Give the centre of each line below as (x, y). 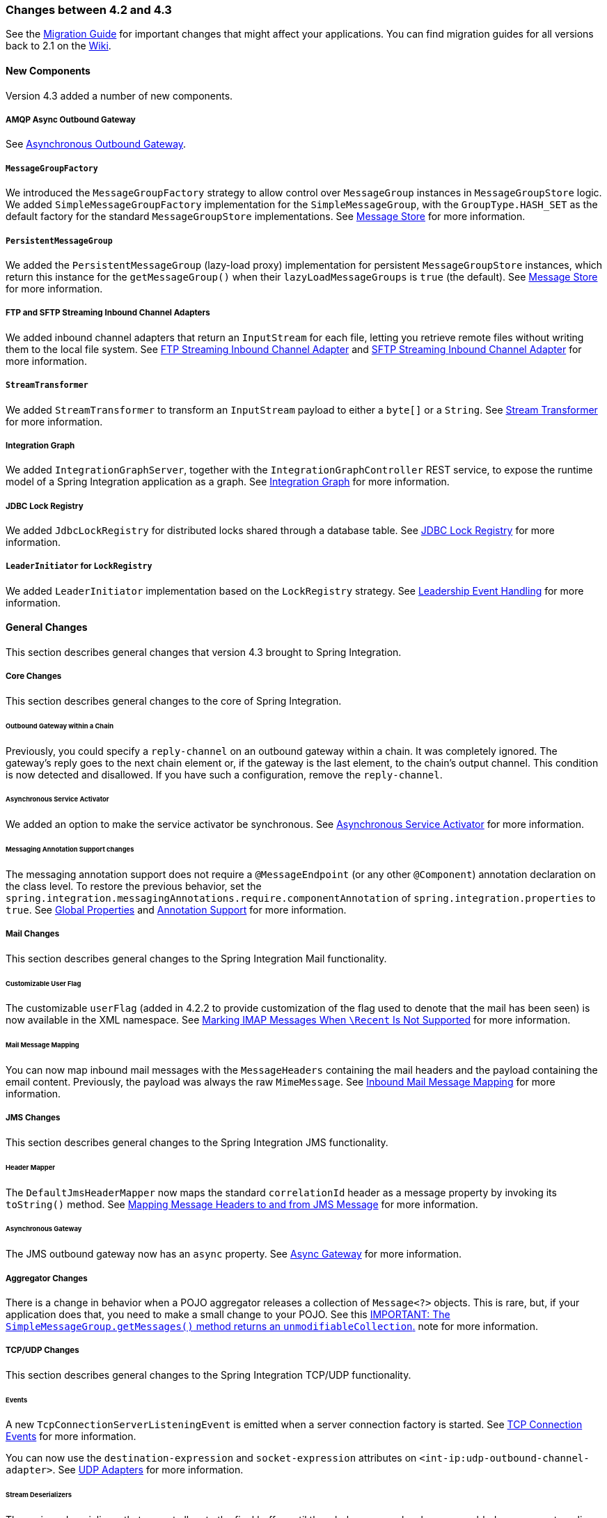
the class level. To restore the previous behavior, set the (134, 886)
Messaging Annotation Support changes (70, 850)
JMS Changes (33, 1118)
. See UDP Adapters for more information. (148, 1470)
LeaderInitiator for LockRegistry (79, 566)
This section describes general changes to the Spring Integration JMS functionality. (197, 1142)
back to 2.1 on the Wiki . (58, 46)
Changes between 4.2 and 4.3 (89, 10)
